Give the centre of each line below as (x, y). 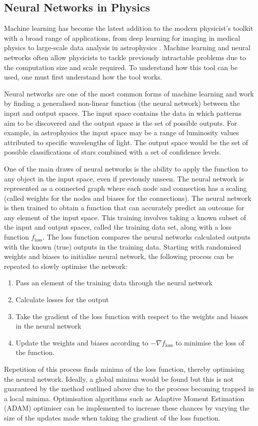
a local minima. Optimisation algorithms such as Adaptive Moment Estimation (124, 398)
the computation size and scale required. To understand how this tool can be (121, 67)
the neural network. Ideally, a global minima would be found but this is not (119, 379)
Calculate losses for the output (62, 299)
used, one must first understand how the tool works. (83, 77)
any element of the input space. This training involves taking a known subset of (125, 217)
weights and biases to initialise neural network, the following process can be (119, 256)
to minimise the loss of (210, 342)
